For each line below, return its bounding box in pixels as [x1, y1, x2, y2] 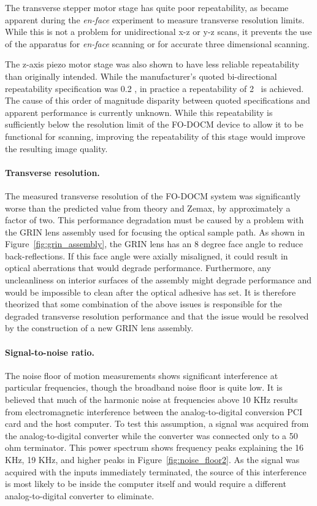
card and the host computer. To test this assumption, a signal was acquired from [5, 417, 309, 430]
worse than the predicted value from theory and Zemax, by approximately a [5, 201, 291, 214]
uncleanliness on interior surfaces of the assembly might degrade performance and [5, 274, 312, 286]
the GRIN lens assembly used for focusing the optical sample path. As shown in [5, 225, 305, 238]
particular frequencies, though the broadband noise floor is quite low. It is [5, 381, 283, 394]
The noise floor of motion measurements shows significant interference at [5, 369, 278, 381]
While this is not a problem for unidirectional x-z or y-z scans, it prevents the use [5, 25, 312, 38]
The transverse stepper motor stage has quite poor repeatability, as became [5, 1, 289, 13]
